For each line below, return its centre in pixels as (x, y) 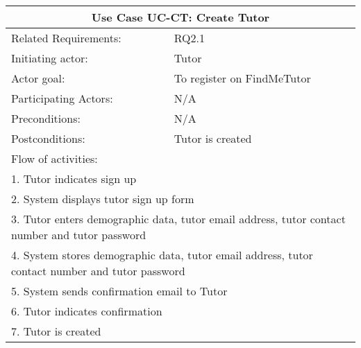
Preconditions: (46, 118)
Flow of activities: (54, 158)
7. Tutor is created (56, 331)
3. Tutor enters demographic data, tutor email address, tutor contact (178, 219)
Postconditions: (48, 138)
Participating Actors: (62, 98)
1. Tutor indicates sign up (74, 179)
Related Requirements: (66, 38)
